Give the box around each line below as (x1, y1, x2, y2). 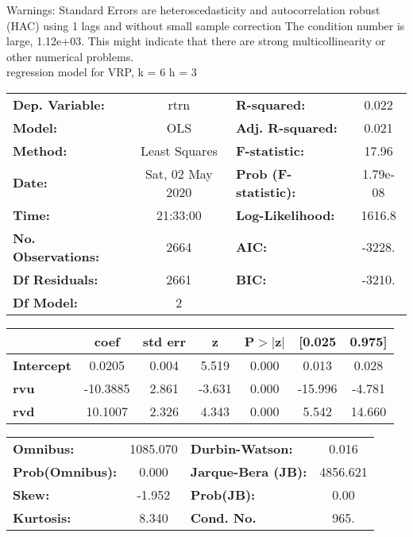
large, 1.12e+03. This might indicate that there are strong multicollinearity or (6, 33, 386, 49)
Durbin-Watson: (190, 438, 293, 458)
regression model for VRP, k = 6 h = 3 (6, 64, 197, 80)
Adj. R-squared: (235, 118, 338, 137)
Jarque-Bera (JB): (190, 462, 307, 481)
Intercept (13, 355, 71, 374)
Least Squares (140, 141, 218, 160)
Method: (13, 141, 68, 160)
